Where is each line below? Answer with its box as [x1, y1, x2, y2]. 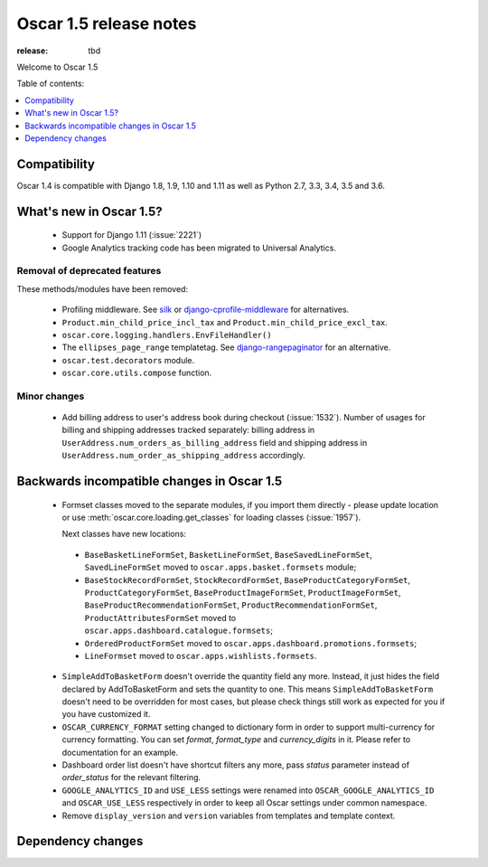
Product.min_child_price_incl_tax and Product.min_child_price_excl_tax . [61, 316, 389, 327]
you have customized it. [61, 709, 151, 720]
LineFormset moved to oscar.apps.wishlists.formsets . [84, 650, 317, 661]
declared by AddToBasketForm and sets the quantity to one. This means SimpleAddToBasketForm [61, 683, 434, 694]
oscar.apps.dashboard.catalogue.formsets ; [84, 625, 273, 636]
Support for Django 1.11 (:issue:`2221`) [61, 230, 202, 240]
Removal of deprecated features [16, 265, 162, 278]
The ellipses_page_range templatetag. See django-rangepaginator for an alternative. [61, 342, 391, 353]
